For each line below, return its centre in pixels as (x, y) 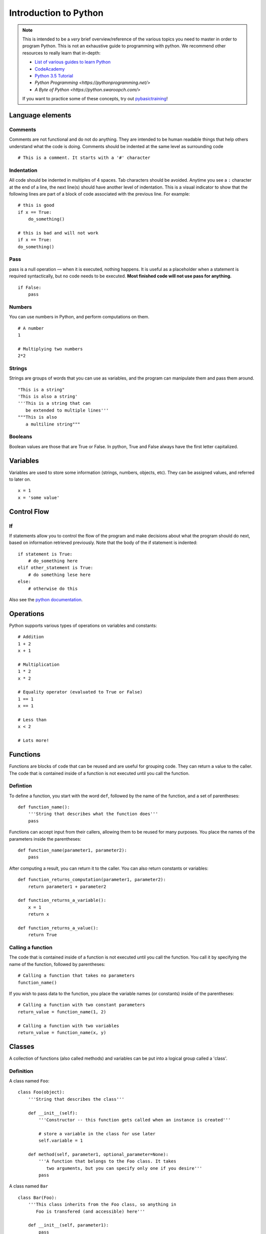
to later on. (20, 479)
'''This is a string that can (54, 403)
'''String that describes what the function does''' (93, 814)
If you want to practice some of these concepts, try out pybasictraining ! (95, 99)
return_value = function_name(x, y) (62, 1032)
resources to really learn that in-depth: (62, 53)
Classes (22, 1046)
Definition (21, 1071)
